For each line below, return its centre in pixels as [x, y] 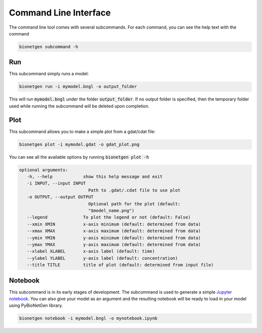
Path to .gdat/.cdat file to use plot [134, 190]
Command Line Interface [60, 13]
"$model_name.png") [111, 210]
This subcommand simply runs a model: [49, 74]
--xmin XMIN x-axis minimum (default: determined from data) [114, 224]
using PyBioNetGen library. [36, 305]
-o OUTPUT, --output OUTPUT [60, 197]
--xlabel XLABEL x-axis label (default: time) [91, 251]
